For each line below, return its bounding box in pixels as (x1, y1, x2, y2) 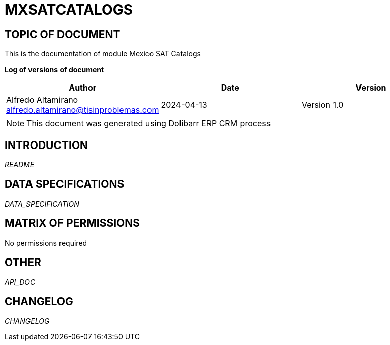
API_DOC (5, 277, 36, 286)
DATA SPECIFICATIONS (5, 178, 125, 191)
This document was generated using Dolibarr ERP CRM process (26, 118, 271, 129)
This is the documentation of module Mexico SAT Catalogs (5, 49, 201, 59)
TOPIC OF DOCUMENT (5, 27, 121, 41)
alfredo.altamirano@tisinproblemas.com (6, 105, 159, 116)
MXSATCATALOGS (5, 1, 133, 18)
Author (69, 82, 97, 93)
